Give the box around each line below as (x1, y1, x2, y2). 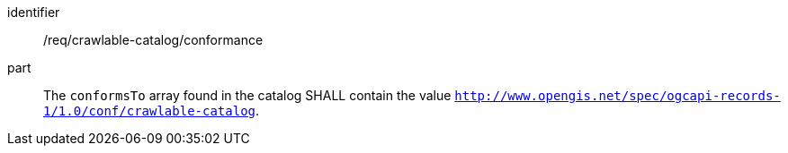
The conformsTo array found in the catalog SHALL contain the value (43, 88, 452, 103)
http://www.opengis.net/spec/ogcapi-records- (454, 89, 781, 103)
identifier (7, 4, 60, 20)
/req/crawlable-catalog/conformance (43, 32, 264, 47)
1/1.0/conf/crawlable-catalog (43, 104, 256, 118)
